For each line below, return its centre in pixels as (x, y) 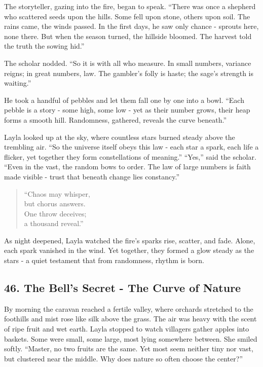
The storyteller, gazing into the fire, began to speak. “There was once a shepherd (130, 6)
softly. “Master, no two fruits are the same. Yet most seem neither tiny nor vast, (129, 348)
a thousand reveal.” (54, 223)
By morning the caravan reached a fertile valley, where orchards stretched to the (129, 308)
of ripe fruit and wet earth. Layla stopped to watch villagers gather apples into (127, 329)
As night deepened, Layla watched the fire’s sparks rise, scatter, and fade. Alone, (130, 240)
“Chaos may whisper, (57, 193)
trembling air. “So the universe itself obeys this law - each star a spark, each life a (131, 147)
